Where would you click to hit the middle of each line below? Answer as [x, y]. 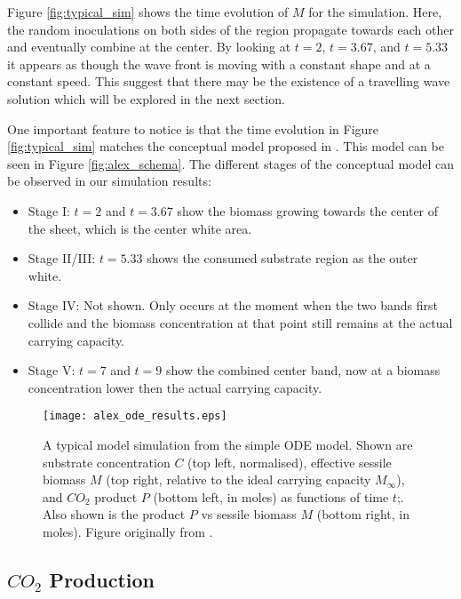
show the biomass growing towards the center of [308, 210]
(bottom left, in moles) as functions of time [271, 496]
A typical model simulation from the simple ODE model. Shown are [228, 444]
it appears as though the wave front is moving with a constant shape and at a [219, 64]
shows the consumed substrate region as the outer [282, 258]
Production [102, 579]
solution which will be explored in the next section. [146, 98]
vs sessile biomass [249, 514]
